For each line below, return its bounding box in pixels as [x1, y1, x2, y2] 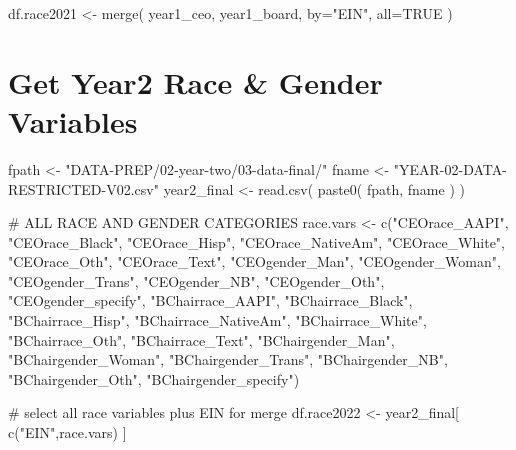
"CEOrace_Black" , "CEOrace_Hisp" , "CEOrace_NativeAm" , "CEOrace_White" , [8, 231, 505, 252]
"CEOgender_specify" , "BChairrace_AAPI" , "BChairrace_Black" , [8, 290, 413, 311]
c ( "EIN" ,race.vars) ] [8, 422, 127, 443]
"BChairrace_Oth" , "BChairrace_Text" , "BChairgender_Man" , [8, 329, 395, 350]
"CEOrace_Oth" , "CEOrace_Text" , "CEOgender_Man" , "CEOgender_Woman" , [8, 251, 501, 272]
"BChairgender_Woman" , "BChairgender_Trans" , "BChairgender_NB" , [8, 349, 448, 370]
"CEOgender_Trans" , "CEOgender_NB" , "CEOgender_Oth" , [8, 270, 385, 291]
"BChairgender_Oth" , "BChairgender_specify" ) [8, 368, 300, 389]
